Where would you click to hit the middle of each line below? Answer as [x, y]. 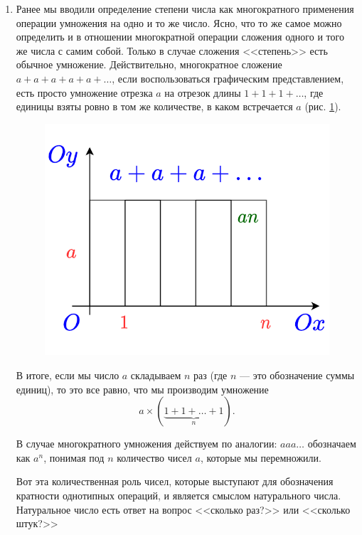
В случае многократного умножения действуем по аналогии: [147, 444]
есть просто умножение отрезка [84, 92]
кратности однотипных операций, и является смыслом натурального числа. [179, 495]
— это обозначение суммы [297, 375]
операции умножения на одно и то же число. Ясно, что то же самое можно [179, 22]
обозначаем [332, 444]
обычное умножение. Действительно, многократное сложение [149, 64]
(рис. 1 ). [323, 106]
